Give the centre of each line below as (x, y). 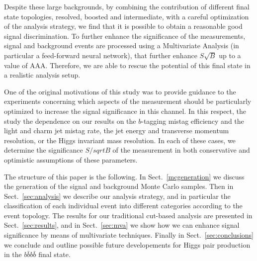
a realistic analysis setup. (42, 75)
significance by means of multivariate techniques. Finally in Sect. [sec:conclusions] (129, 235)
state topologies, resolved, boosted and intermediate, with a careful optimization (127, 16)
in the (13, 254)
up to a (230, 55)
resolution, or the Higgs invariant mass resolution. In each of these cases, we (120, 140)
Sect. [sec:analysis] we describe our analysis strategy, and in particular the (117, 196)
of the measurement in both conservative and (181, 150)
